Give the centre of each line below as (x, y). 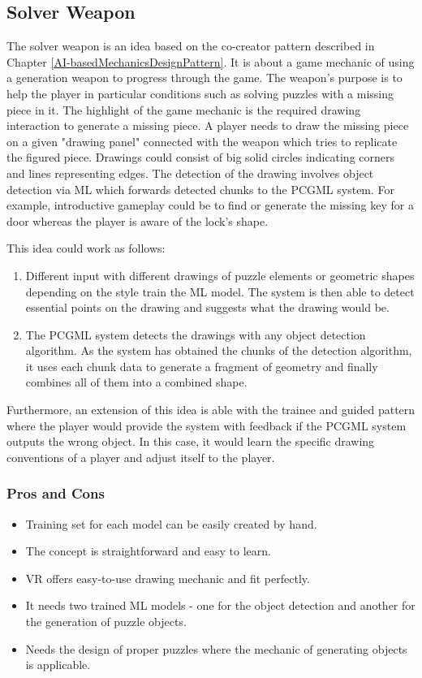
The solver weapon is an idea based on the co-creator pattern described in (191, 46)
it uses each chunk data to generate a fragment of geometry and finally (202, 366)
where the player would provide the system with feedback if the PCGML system (207, 425)
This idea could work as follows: (86, 248)
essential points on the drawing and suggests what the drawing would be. (207, 307)
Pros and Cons (56, 493)
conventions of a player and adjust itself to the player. (141, 457)
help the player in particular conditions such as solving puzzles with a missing (200, 93)
